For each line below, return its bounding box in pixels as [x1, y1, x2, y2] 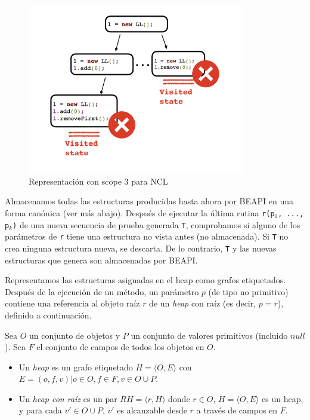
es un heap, [262, 392, 303, 404]
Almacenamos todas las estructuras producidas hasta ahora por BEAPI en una [5, 195, 293, 207]
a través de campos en [196, 404, 278, 416]
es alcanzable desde [117, 404, 187, 416]
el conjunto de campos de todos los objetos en [36, 341, 204, 353]
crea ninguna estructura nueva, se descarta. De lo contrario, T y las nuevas [5, 241, 277, 254]
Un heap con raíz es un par [18, 392, 117, 404]
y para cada [18, 404, 62, 416]
